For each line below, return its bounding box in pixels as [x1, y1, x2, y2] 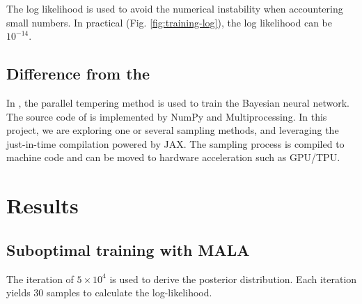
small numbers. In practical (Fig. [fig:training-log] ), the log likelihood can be [6, 15, 332, 29]
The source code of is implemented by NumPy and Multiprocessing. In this [6, 109, 327, 123]
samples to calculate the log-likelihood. [47, 285, 212, 300]
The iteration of [6, 271, 74, 286]
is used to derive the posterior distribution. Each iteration [109, 271, 357, 286]
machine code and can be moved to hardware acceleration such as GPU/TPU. [6, 150, 340, 165]
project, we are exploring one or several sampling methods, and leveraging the [6, 123, 339, 137]
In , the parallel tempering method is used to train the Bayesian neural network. [6, 95, 349, 109]
